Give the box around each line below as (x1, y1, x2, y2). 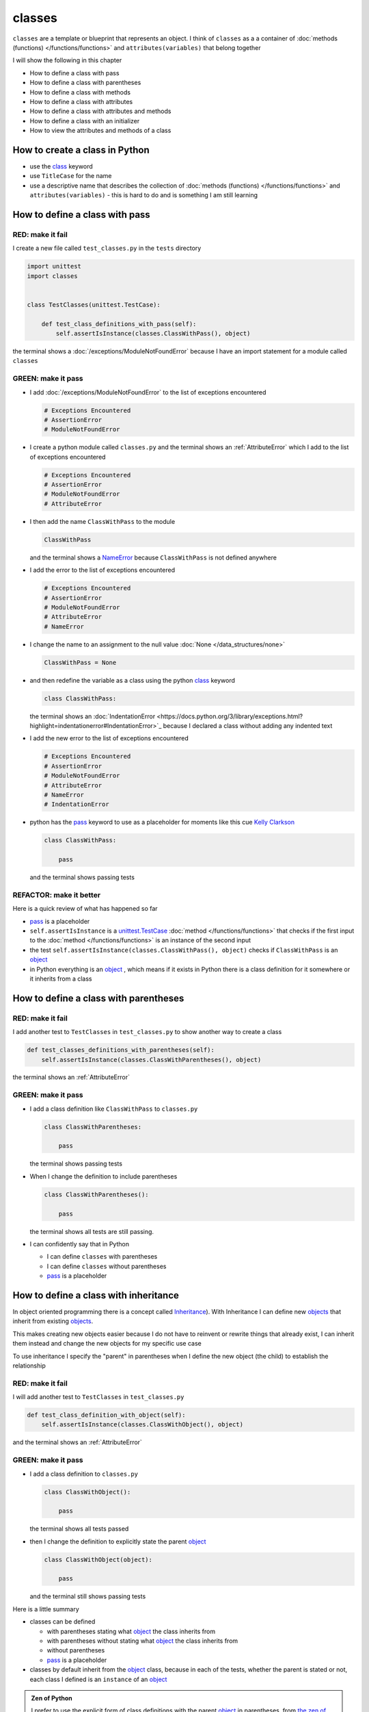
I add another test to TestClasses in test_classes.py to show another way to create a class (12, 1028, 282, 1036)
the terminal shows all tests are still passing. (29, 1227, 154, 1235)
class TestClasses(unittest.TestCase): (27, 301, 161, 308)
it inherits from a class (29, 974, 92, 983)
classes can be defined (29, 1617, 96, 1626)
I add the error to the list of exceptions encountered (29, 566, 176, 575)
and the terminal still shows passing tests (29, 1592, 146, 1600)
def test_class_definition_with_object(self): (27, 1411, 186, 1419)
